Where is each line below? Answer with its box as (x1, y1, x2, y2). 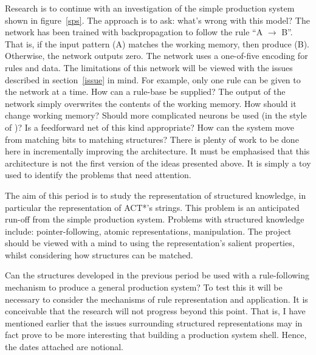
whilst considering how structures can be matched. (5, 248, 193, 261)
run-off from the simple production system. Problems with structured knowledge (5, 213, 304, 226)
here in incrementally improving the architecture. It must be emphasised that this (5, 145, 310, 157)
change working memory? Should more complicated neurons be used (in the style (5, 109, 307, 122)
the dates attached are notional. (5, 340, 123, 353)
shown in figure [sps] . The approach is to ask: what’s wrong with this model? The (5, 13, 310, 26)
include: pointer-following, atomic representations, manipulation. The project (5, 224, 292, 237)
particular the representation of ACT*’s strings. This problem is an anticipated (5, 201, 300, 213)
